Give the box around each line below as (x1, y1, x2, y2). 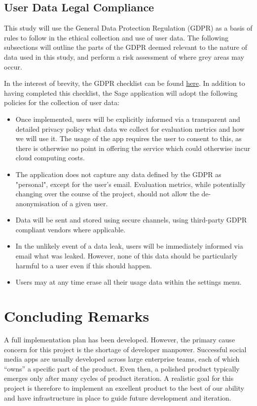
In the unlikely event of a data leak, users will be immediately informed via (15, 241, 243, 251)
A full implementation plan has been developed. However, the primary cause (4, 334, 235, 344)
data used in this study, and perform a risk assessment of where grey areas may (4, 51, 245, 62)
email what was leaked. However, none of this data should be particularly (15, 251, 238, 261)
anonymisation (15, 198, 60, 208)
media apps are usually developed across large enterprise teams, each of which (4, 354, 240, 364)
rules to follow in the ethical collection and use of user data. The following (4, 32, 228, 42)
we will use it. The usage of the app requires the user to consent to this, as (15, 133, 242, 144)
